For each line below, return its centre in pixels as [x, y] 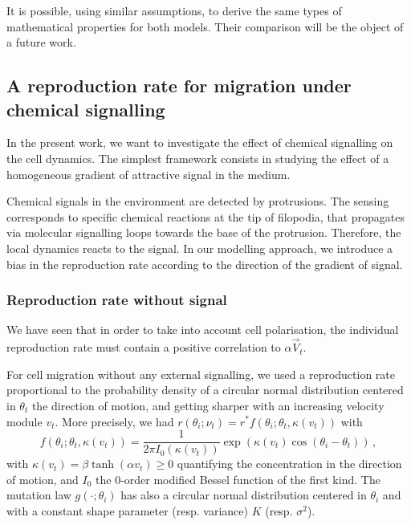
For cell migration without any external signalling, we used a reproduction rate [201, 374]
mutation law [39, 495]
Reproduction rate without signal [117, 300]
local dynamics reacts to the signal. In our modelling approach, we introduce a [200, 248]
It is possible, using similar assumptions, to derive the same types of [174, 10]
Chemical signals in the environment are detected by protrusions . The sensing [198, 201]
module [24, 421]
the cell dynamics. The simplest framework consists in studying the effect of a [198, 158]
